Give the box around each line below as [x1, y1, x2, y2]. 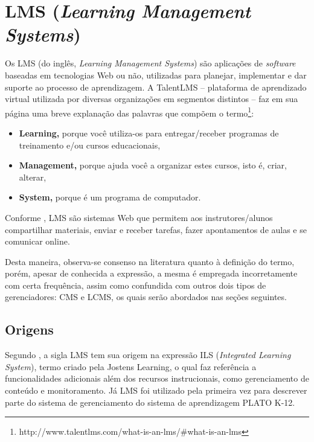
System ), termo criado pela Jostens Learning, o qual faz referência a [5, 360, 257, 373]
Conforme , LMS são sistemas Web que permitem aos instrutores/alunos [5, 211, 273, 223]
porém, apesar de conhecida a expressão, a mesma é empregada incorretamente [5, 267, 298, 280]
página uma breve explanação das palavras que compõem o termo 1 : [5, 104, 254, 119]
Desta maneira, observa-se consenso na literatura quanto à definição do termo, [5, 255, 295, 267]
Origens [5, 320, 54, 339]
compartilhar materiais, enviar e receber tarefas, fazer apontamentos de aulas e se [5, 223, 307, 235]
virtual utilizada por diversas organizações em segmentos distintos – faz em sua [5, 92, 298, 105]
